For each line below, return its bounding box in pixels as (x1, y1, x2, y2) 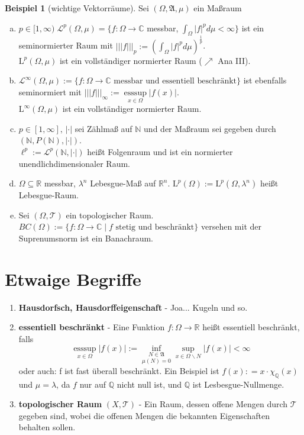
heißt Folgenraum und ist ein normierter (87, 145, 233, 157)
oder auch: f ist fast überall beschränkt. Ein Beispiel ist (18, 364, 219, 376)
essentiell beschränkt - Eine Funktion (18, 321, 165, 333)
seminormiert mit (18, 85, 82, 98)
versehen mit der (200, 220, 261, 233)
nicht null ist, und (117, 378, 182, 390)
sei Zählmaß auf (75, 122, 132, 134)
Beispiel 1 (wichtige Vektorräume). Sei (5, 2, 149, 14)
